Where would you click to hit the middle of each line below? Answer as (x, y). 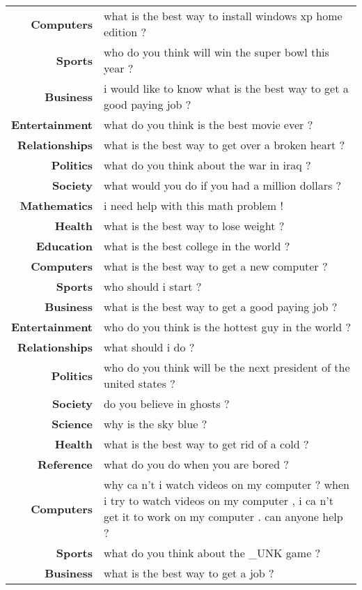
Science (72, 424)
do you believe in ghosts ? (167, 403)
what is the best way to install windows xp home (223, 16)
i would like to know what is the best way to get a (226, 88)
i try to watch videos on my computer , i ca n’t (219, 500)
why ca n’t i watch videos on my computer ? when (227, 484)
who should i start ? (153, 286)
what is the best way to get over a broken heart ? (225, 145)
